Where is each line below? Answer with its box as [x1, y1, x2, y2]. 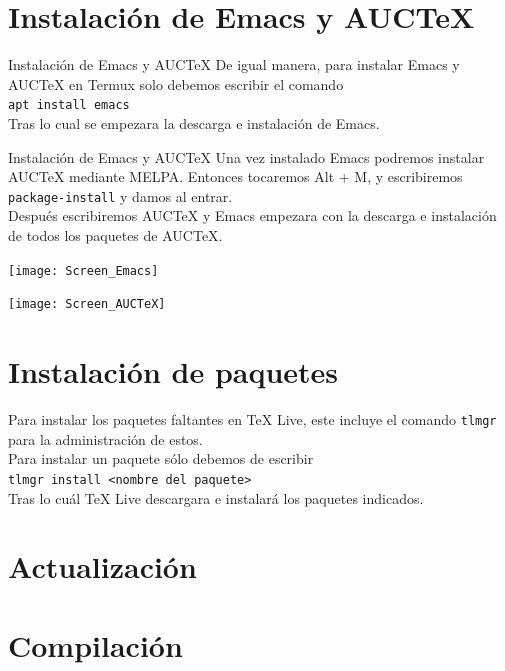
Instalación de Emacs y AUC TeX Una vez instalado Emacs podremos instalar [8, 146, 485, 167]
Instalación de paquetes [8, 351, 339, 392]
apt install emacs [8, 98, 130, 113]
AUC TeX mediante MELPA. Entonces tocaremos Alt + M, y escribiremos [8, 166, 463, 187]
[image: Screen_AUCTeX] [8, 297, 166, 312]
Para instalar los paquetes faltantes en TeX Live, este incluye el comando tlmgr [8, 409, 497, 430]
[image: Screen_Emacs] [8, 263, 159, 278]
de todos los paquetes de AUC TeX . [8, 225, 223, 245]
